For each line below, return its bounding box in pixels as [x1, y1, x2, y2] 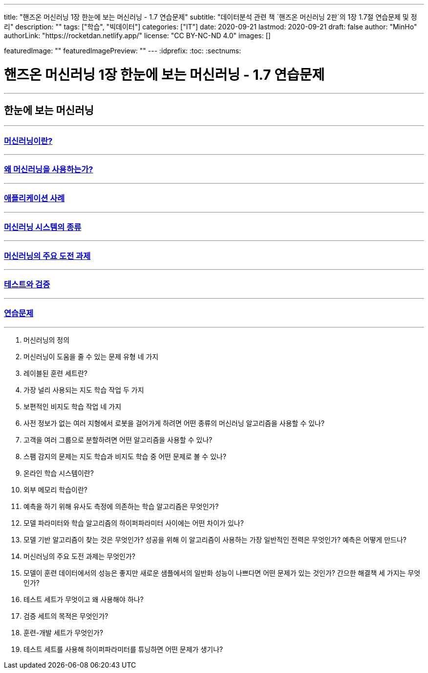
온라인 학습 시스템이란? [23, 468, 94, 477]
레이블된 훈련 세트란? [23, 369, 87, 377]
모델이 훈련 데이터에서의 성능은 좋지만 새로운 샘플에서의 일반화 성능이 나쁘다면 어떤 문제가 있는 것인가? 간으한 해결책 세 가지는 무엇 [23, 568, 421, 577]
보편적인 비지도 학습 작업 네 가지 [23, 402, 122, 411]
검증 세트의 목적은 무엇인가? [23, 611, 108, 620]
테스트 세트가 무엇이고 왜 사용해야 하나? [23, 595, 144, 603]
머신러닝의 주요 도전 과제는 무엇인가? [23, 552, 135, 560]
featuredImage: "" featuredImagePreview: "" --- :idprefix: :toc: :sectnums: [4, 46, 241, 55]
